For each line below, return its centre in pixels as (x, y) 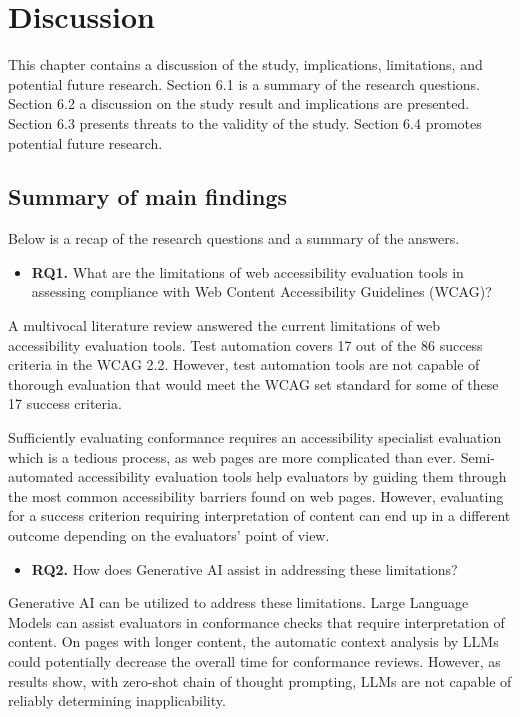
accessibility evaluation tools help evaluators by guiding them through (292, 476)
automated (41, 476)
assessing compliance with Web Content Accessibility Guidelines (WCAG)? (261, 291)
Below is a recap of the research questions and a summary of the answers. (234, 238)
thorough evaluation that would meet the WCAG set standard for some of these (253, 383)
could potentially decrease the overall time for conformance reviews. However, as (254, 660)
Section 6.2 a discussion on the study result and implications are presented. (239, 103)
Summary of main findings (148, 196)
